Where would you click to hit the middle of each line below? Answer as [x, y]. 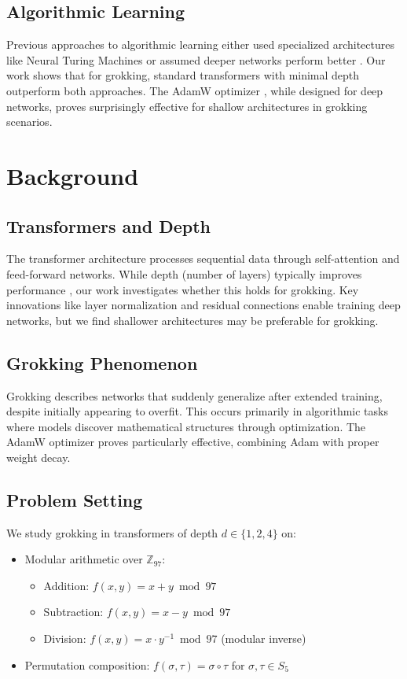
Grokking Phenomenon [102, 362]
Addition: [66, 585]
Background [73, 175]
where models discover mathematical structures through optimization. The [186, 426]
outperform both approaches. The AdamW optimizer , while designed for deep [195, 90]
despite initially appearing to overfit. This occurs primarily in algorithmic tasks [197, 411]
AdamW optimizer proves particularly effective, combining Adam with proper [193, 442]
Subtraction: [73, 612]
